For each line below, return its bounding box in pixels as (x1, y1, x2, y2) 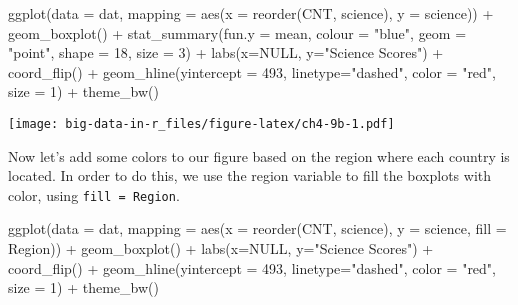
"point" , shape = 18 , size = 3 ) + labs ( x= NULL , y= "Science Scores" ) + (8, 42, 444, 63)
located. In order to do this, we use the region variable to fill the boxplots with (8, 165, 491, 186)
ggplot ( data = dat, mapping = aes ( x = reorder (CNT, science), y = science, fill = (8, 218, 507, 239)
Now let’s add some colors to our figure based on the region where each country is (8, 145, 510, 166)
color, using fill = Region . (8, 184, 180, 205)
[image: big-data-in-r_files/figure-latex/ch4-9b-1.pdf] (8, 116, 395, 131)
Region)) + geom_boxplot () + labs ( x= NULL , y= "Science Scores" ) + (8, 238, 434, 259)
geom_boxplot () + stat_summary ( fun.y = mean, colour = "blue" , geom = (8, 22, 467, 43)
